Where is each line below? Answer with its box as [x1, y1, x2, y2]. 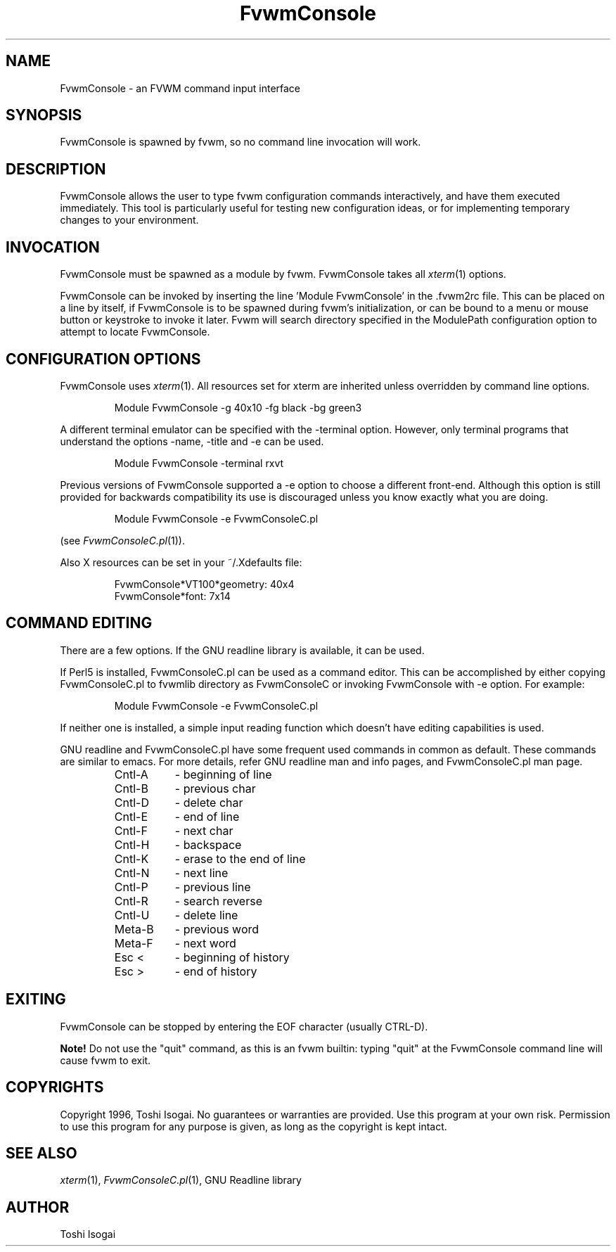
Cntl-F [114, 823, 148, 838]
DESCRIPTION [6, 160, 106, 178]
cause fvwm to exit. [60, 1054, 151, 1066]
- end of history [174, 964, 257, 978]
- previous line [174, 879, 251, 894]
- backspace [174, 837, 242, 852]
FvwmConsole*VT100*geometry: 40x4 [114, 577, 295, 590]
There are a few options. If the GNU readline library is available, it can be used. [60, 644, 425, 656]
